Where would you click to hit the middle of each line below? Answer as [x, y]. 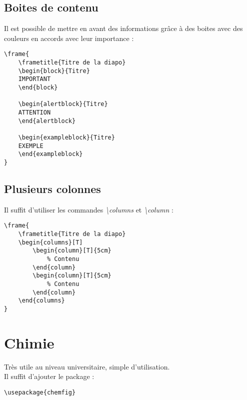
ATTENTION [34, 112]
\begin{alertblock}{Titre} [63, 104]
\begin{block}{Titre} [54, 71]
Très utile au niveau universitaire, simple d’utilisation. [87, 366]
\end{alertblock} [47, 121]
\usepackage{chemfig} [40, 392]
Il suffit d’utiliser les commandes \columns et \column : [89, 209]
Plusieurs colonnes [52, 188]
